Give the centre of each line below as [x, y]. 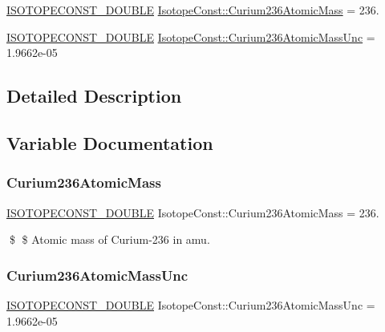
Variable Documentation [110, 142]
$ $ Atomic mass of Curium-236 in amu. [109, 239]
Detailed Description [94, 96]
